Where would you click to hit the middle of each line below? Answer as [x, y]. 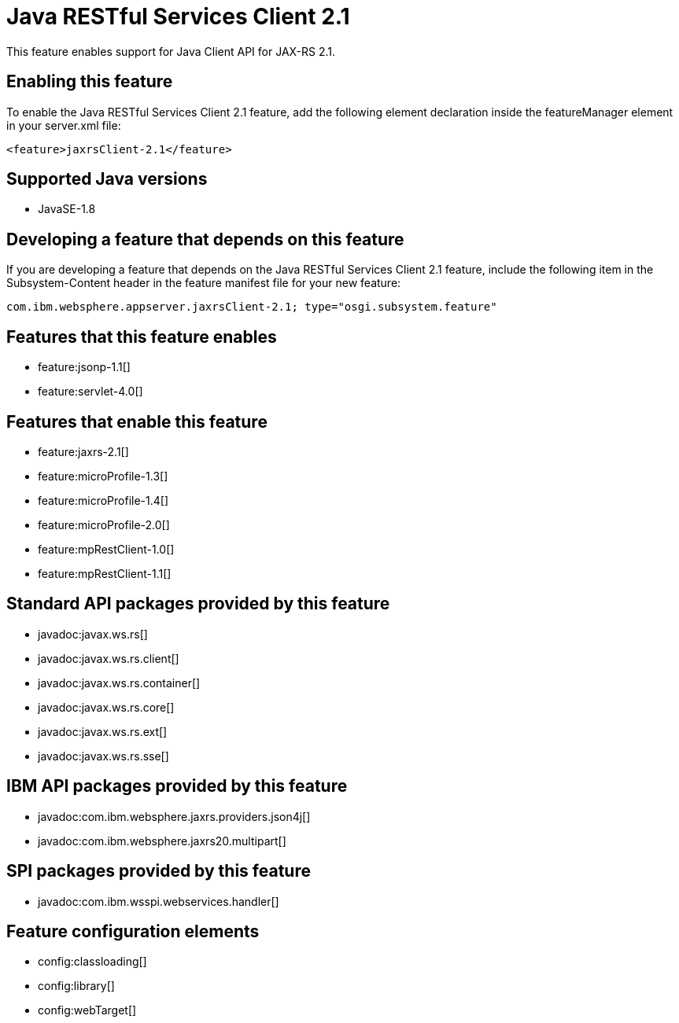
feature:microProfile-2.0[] [104, 524]
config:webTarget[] [87, 1010]
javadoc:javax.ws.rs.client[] [109, 658]
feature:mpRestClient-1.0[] [106, 549]
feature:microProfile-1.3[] [103, 476]
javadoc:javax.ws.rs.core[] [106, 707]
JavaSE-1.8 [67, 209]
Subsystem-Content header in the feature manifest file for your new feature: [204, 283]
